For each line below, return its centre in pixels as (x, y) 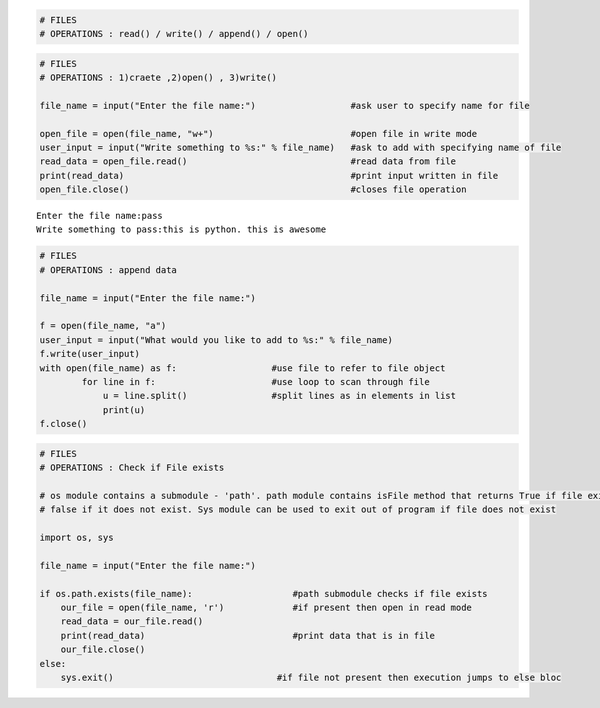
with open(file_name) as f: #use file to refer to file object (242, 368)
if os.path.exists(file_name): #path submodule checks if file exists (264, 593)
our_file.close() (103, 649)
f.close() (63, 424)
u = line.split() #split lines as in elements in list (279, 396)
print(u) (124, 409)
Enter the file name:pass (100, 216)
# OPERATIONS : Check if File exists (132, 468)
